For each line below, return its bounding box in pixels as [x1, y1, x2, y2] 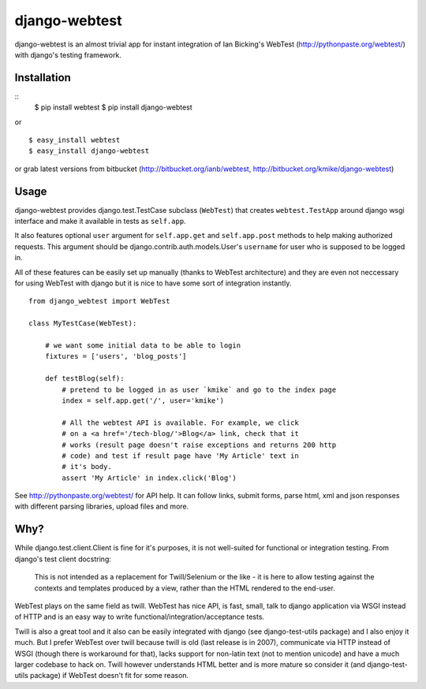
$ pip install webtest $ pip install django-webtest [34, 102, 192, 112]
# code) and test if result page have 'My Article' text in [62, 451, 299, 460]
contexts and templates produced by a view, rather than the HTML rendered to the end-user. [34, 583, 335, 593]
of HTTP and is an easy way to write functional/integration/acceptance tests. [14, 612, 264, 622]
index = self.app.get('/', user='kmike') [62, 396, 225, 405]
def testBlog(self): [44, 374, 125, 383]
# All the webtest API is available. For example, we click [62, 418, 299, 427]
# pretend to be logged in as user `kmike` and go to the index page [62, 385, 337, 394]
